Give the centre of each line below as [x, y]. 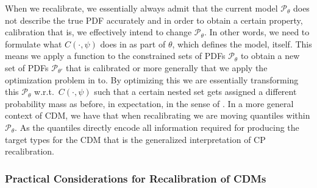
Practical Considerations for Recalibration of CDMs [136, 178]
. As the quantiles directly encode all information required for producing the [157, 127]
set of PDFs [27, 67]
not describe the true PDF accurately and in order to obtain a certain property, [154, 20]
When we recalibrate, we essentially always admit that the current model [141, 8]
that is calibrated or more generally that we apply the [166, 67]
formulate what [34, 44]
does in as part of [133, 44]
